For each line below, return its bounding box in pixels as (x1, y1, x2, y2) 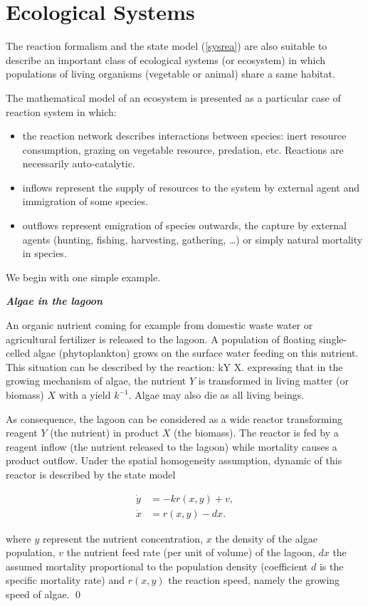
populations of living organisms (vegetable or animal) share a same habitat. (6, 66, 335, 81)
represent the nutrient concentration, (43, 531, 204, 545)
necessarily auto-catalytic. (22, 156, 135, 171)
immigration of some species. (22, 194, 148, 209)
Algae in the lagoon (6, 293, 103, 308)
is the (319, 558, 344, 573)
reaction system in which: (6, 104, 117, 119)
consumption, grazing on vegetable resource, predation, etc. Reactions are (22, 142, 344, 157)
